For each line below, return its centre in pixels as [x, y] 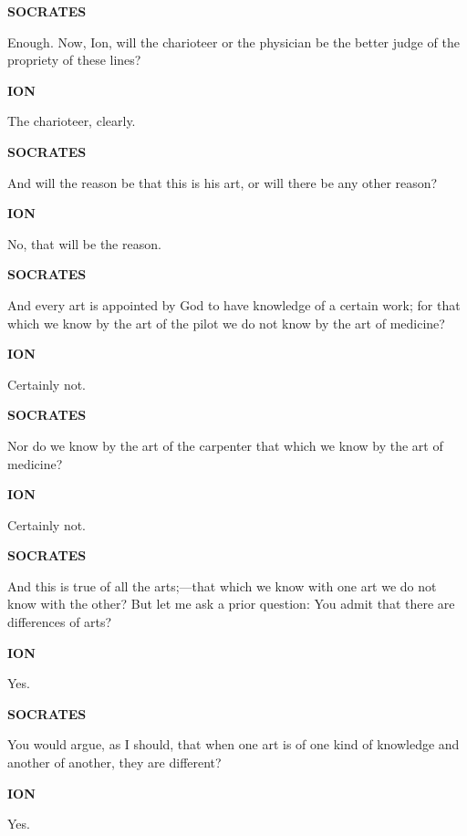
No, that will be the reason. [84, 243]
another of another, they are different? [114, 763]
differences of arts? [60, 622]
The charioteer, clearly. [72, 121]
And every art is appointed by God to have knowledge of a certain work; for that [234, 304]
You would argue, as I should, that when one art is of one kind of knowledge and [233, 744]
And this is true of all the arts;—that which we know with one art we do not [222, 585]
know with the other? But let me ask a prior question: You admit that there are [231, 604]
